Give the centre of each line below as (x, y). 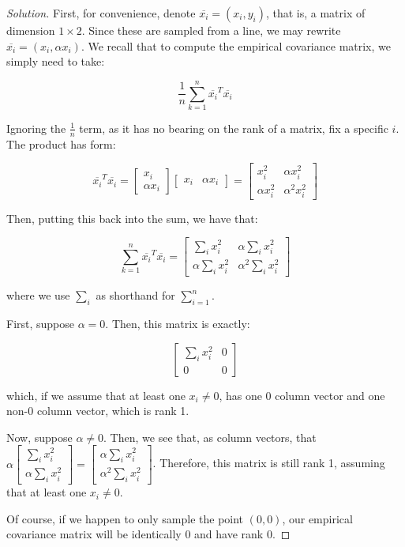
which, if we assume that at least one (96, 395)
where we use (38, 295)
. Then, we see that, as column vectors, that (210, 437)
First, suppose (41, 324)
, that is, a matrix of (315, 13)
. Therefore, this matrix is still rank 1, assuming (269, 463)
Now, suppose (39, 437)
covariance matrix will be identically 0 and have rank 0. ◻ (148, 534)
